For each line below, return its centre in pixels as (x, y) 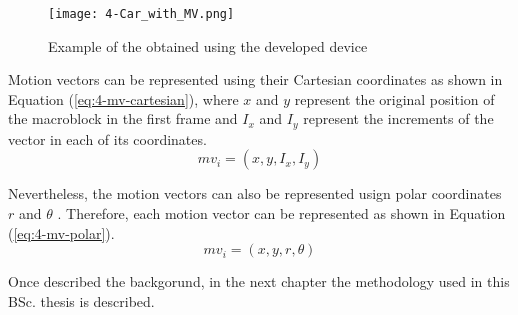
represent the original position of (394, 98)
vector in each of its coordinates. (107, 138)
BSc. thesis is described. (81, 300)
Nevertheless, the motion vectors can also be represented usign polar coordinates (255, 193)
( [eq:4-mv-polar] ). (61, 232)
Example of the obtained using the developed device (208, 45)
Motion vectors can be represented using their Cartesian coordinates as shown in (255, 79)
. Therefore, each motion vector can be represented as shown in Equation (281, 213)
